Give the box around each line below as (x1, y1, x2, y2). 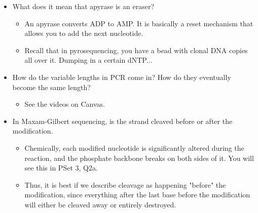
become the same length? (12, 81, 91, 92)
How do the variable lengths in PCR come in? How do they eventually (12, 71, 231, 82)
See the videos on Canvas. (24, 99, 105, 109)
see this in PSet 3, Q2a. (24, 162, 98, 173)
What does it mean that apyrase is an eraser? (12, 1, 155, 11)
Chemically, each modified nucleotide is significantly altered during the (24, 142, 244, 153)
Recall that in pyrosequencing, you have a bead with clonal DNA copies (24, 45, 248, 55)
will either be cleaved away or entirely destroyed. (24, 199, 176, 209)
